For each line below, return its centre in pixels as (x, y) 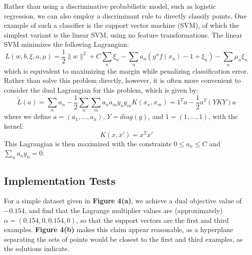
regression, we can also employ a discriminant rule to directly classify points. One (125, 15)
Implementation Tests (60, 180)
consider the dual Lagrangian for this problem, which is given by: (101, 90)
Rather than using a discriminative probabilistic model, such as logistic (110, 6)
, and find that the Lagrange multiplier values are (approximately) (124, 210)
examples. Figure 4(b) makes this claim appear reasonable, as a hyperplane (119, 229)
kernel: (14, 126)
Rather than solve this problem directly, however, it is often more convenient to (123, 80)
